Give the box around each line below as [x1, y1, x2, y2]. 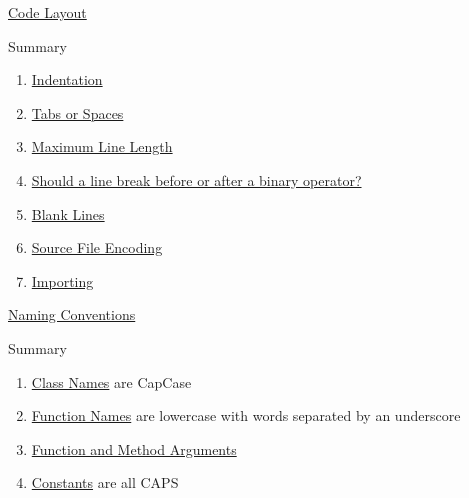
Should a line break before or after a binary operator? [31, 169, 362, 190]
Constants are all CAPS [31, 472, 179, 493]
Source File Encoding [31, 237, 163, 258]
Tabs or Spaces [31, 102, 124, 123]
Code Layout [8, 2, 87, 22]
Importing [31, 270, 94, 291]
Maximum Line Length [31, 136, 173, 157]
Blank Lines [31, 203, 105, 224]
